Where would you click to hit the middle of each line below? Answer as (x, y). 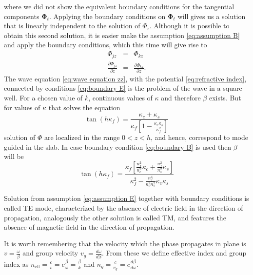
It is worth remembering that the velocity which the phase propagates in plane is (125, 243)
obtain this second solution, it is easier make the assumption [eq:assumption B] (122, 35)
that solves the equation (84, 107)
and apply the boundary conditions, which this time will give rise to (106, 45)
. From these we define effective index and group (174, 253)
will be (14, 156)
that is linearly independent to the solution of (72, 26)
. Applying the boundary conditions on (107, 16)
